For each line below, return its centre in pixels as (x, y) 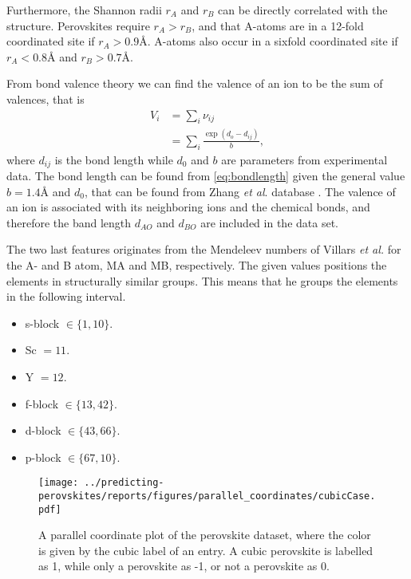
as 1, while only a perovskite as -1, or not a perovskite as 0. (184, 566)
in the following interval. (66, 296)
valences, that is (45, 98)
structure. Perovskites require (78, 25)
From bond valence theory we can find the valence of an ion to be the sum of (195, 83)
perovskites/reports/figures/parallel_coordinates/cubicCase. (207, 496)
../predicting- (124, 483)
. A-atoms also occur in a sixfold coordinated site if (273, 41)
